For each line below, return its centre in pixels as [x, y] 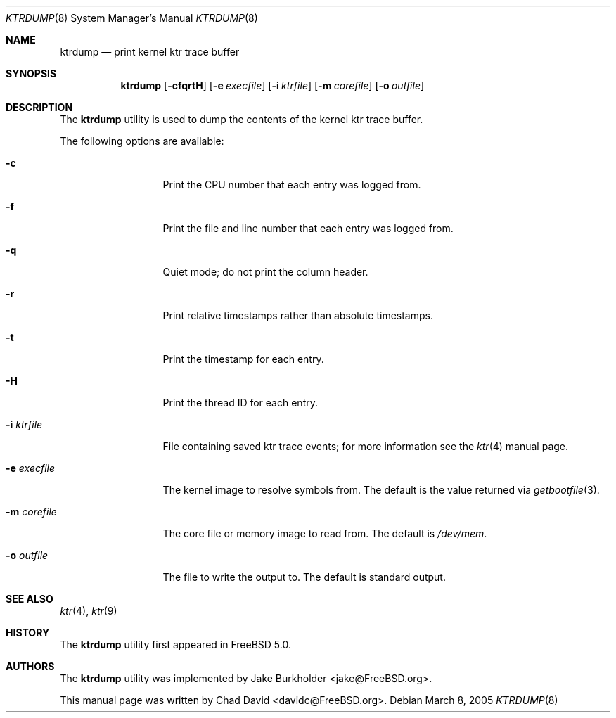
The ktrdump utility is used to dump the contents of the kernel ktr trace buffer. [242, 119]
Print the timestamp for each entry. [243, 359]
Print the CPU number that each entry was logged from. [292, 185]
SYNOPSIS [31, 73]
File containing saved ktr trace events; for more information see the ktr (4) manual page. [366, 446]
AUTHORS [30, 666]
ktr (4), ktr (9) [89, 611]
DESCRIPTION [39, 107]
